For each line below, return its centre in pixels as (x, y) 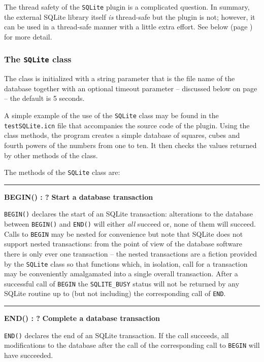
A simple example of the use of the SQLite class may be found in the (111, 115)
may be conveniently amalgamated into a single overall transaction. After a (121, 274)
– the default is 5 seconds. (44, 98)
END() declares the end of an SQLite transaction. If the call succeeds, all (117, 335)
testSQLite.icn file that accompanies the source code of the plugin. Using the (127, 125)
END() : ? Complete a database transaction (82, 318)
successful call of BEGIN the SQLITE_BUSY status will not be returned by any (122, 283)
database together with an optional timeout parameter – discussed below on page (131, 88)
